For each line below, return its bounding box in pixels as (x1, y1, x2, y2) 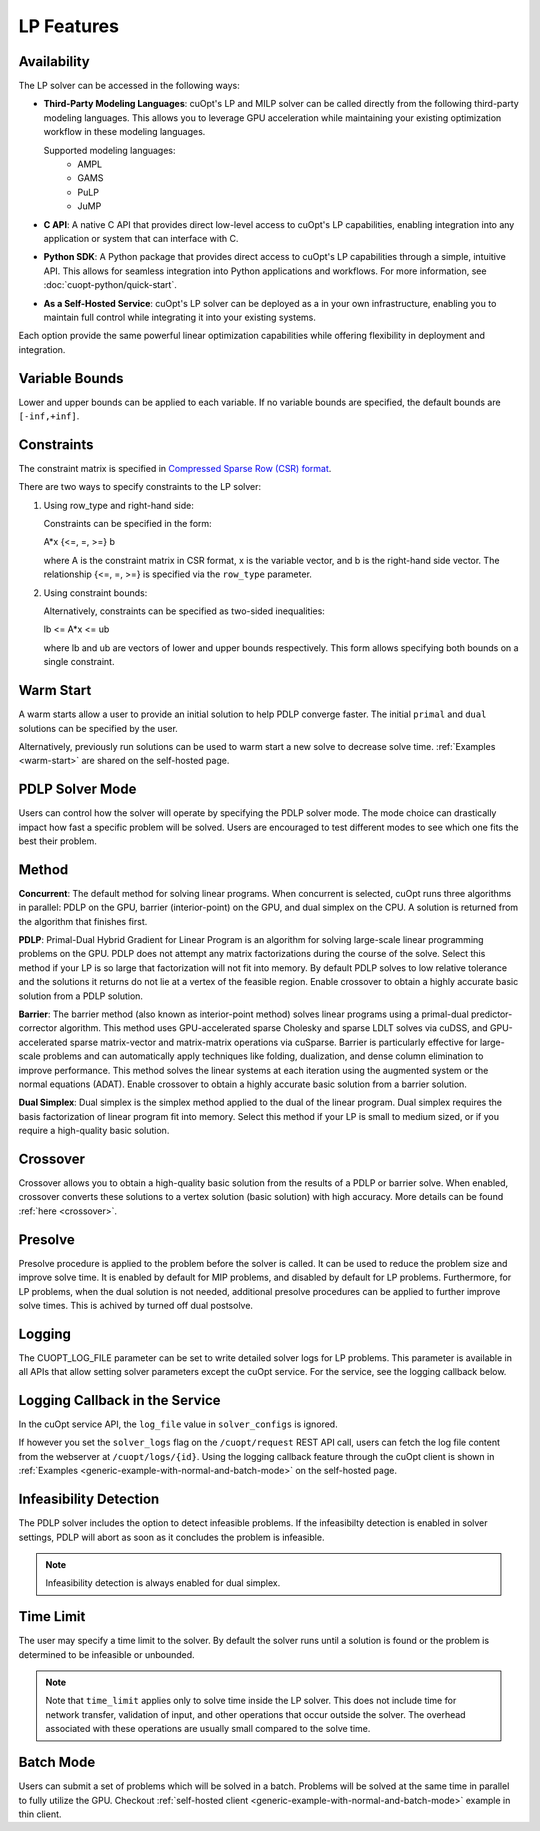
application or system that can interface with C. (43, 232, 239, 244)
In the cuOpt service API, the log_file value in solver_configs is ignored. (18, 1418, 339, 1430)
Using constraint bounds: (43, 586, 148, 599)
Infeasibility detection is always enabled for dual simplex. (45, 1577, 281, 1589)
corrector (18, 1022, 58, 1034)
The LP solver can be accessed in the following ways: (18, 80, 240, 92)
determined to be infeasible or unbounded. (18, 1648, 195, 1660)
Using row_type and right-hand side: (43, 499, 194, 511)
